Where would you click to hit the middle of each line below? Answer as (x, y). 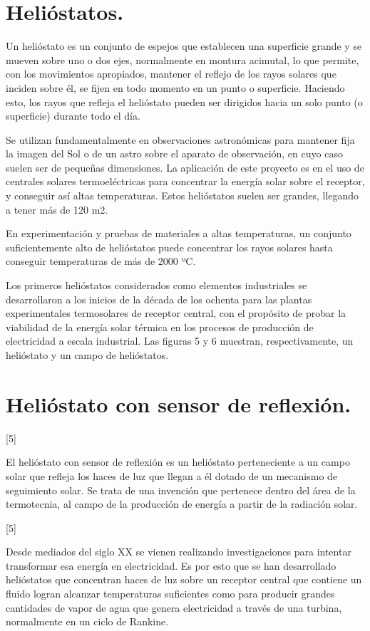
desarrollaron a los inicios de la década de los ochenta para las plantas (159, 299)
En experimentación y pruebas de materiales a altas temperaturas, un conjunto (179, 233)
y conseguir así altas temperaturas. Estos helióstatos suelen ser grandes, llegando (183, 195)
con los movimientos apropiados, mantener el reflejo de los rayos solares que (171, 74)
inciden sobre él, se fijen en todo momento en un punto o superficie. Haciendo (175, 87)
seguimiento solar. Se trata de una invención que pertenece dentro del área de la (181, 490)
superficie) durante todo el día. (73, 116)
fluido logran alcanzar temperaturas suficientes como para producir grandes (170, 594)
